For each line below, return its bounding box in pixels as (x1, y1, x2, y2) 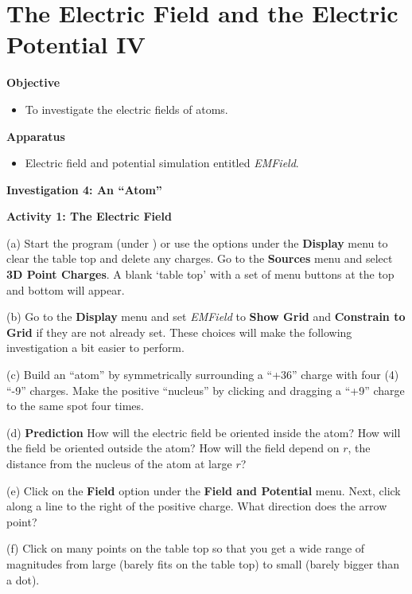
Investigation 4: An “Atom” (6, 181, 162, 197)
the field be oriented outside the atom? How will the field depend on (6, 440, 340, 456)
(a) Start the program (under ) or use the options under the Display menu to (6, 234, 388, 251)
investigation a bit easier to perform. (6, 339, 185, 356)
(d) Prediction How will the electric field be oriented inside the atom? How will (6, 424, 401, 440)
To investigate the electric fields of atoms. (25, 100, 228, 117)
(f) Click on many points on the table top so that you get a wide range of (6, 540, 365, 557)
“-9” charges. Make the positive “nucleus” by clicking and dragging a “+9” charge (6, 381, 405, 398)
